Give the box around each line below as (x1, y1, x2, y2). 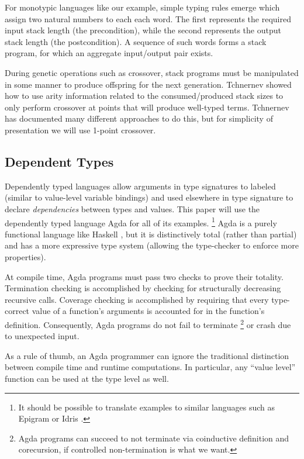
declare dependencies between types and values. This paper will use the (5, 202, 260, 215)
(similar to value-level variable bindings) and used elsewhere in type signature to (5, 191, 293, 203)
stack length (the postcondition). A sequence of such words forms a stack (5, 35, 267, 47)
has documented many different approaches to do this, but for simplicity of (5, 112, 273, 125)
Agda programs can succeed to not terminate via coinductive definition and (18, 432, 289, 444)
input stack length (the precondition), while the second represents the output (5, 24, 281, 36)
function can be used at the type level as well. (5, 372, 169, 384)
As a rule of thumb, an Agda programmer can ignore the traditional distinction (5, 349, 289, 361)
